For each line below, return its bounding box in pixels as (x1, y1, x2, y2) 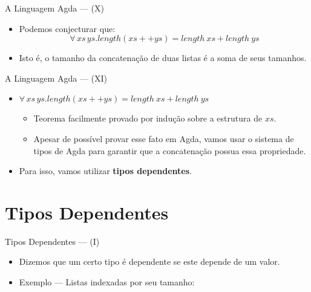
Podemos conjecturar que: (19, 22, 116, 34)
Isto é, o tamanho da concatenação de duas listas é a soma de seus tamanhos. (19, 51, 307, 64)
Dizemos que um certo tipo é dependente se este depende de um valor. (19, 255, 280, 268)
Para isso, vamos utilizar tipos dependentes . (19, 164, 192, 177)
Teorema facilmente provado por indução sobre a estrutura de (33, 112, 263, 125)
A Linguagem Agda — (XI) (5, 71, 107, 84)
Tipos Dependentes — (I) (5, 235, 100, 247)
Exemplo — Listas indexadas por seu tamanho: (19, 276, 195, 288)
